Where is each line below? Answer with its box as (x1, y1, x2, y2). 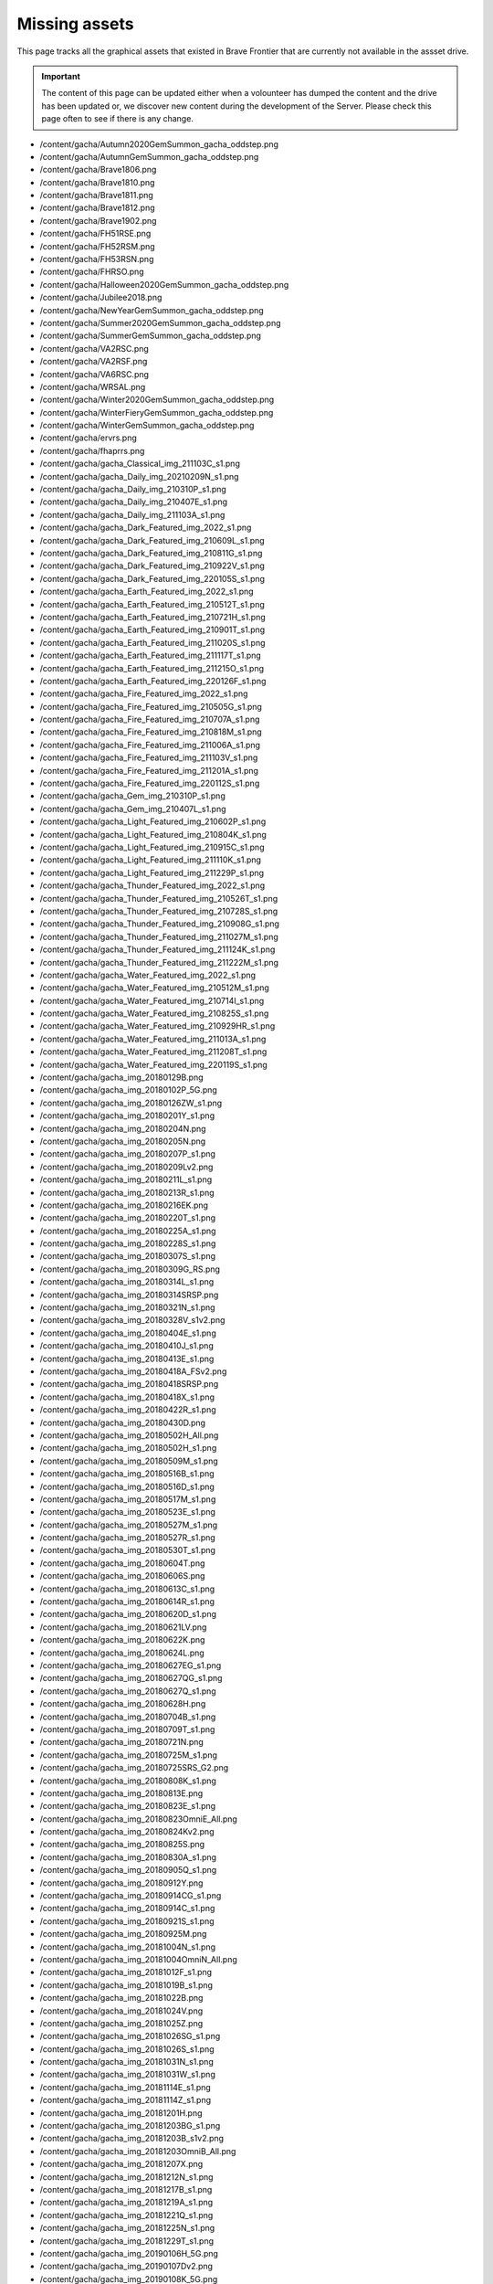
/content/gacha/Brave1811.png (39, 190, 154, 201)
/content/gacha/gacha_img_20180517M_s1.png (39, 1494, 216, 1505)
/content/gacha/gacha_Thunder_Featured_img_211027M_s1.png (39, 931, 278, 942)
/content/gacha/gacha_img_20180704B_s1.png (39, 1711, 216, 1722)
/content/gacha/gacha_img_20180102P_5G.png (39, 1084, 218, 1095)
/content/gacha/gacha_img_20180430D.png (39, 1417, 205, 1428)
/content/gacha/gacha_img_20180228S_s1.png (39, 1238, 216, 1249)
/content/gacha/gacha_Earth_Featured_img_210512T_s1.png (39, 598, 265, 609)
